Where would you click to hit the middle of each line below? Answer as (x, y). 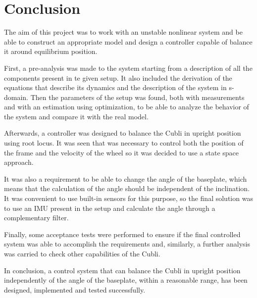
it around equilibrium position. (51, 51)
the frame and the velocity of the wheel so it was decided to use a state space (121, 152)
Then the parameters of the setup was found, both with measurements (137, 97)
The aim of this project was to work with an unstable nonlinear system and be (123, 32)
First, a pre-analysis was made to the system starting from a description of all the (128, 68)
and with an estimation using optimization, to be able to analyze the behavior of (127, 107)
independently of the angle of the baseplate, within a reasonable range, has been (126, 280)
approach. (19, 162)
